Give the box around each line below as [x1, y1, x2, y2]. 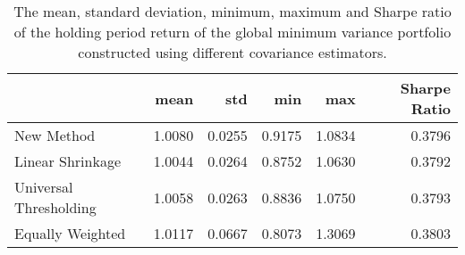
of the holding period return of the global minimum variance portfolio [13, 21, 452, 42]
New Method [14, 125, 96, 145]
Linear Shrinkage [14, 151, 122, 171]
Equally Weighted [14, 223, 126, 243]
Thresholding [14, 197, 97, 218]
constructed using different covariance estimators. [78, 42, 387, 62]
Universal [14, 177, 73, 197]
